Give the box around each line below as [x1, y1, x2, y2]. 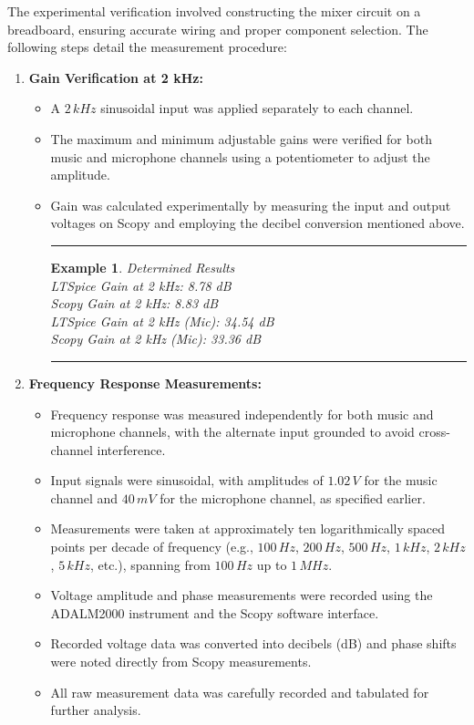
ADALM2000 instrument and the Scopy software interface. [50, 603, 379, 622]
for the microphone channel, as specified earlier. [160, 488, 426, 507]
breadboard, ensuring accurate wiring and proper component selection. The [7, 19, 428, 38]
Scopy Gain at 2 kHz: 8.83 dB [50, 294, 219, 313]
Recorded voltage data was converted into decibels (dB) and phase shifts [50, 634, 457, 653]
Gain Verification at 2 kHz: [28, 67, 203, 87]
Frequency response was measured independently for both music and [50, 404, 434, 423]
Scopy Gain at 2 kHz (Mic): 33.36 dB [50, 329, 262, 348]
